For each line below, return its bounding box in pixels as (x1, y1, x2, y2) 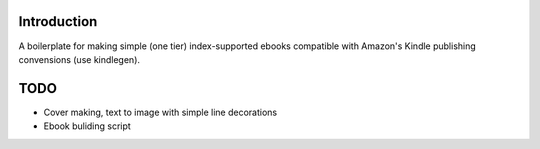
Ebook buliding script (43, 120, 132, 132)
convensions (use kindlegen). (18, 53, 140, 65)
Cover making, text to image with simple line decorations (43, 106, 278, 118)
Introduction (18, 13, 98, 30)
